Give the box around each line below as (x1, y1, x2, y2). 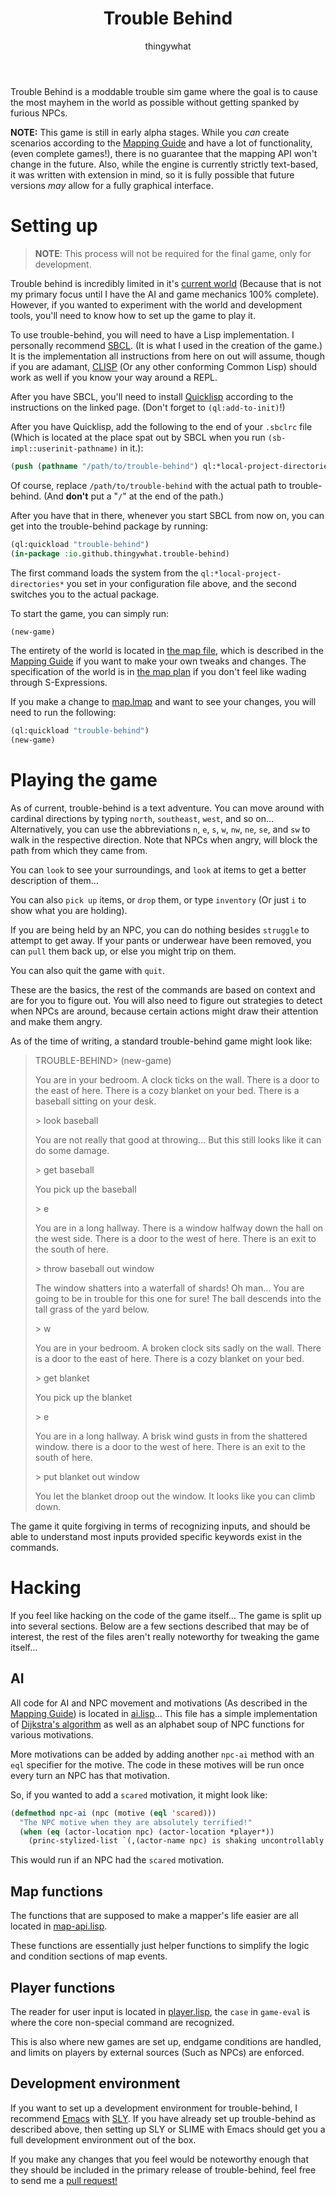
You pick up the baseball (34, 1183, 137, 1196)
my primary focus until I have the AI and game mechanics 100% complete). (10, 288, 320, 300)
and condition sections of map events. (10, 1950, 168, 1962)
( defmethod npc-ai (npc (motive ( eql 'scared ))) (10, 1808, 217, 1818)
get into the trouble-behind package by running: (10, 520, 208, 532)
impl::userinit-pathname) (10, 443, 118, 454)
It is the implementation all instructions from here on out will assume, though (10, 350, 325, 362)
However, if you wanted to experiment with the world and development (10, 298, 303, 311)
